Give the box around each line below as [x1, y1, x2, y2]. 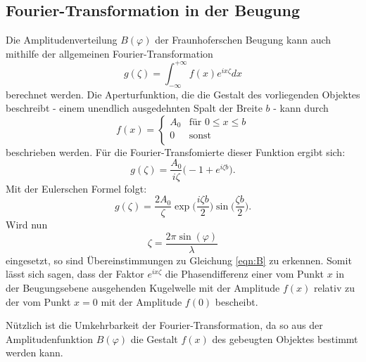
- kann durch [273, 101, 329, 115]
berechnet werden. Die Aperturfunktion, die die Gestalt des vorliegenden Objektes [6, 86, 360, 101]
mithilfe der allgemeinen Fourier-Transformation [6, 46, 213, 60]
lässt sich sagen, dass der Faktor [6, 266, 144, 281]
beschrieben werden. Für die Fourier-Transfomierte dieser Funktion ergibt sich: [6, 144, 346, 159]
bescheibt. [215, 294, 258, 309]
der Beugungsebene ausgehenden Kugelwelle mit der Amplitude [6, 280, 280, 295]
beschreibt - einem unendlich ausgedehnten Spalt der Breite [6, 101, 263, 115]
